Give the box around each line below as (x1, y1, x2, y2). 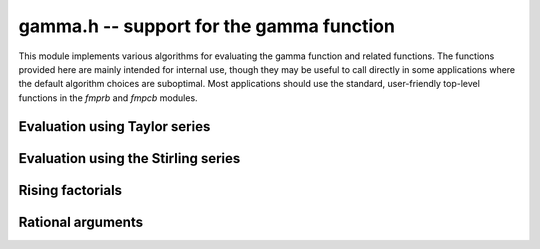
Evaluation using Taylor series (18, 118, 211, 135)
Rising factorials (18, 181, 123, 199)
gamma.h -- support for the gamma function (18, 15, 395, 37)
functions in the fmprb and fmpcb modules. (18, 91, 199, 104)
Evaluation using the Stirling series (18, 150, 241, 167)
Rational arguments (18, 213, 144, 230)
